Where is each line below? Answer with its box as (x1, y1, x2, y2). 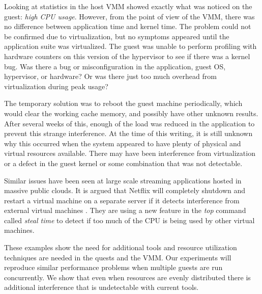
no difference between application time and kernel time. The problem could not (4, 21, 251, 32)
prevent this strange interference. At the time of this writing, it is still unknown (4, 128, 253, 139)
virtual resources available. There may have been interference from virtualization (4, 148, 255, 158)
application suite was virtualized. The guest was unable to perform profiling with (4, 41, 257, 51)
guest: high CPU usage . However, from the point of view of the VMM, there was (4, 11, 255, 21)
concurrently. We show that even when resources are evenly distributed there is (4, 272, 251, 282)
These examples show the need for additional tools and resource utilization (4, 242, 237, 253)
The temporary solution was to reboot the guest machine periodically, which (4, 98, 243, 109)
